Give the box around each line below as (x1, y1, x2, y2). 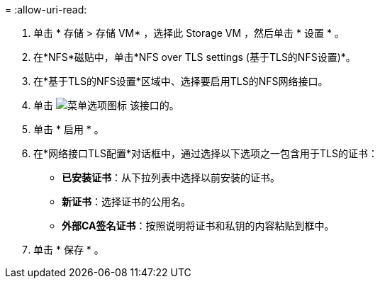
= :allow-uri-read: (5, 4, 87, 16)
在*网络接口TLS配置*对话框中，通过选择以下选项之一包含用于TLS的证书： (33, 147, 378, 159)
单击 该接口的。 (33, 99, 179, 111)
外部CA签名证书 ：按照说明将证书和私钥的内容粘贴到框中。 (62, 220, 335, 232)
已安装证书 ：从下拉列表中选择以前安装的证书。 (62, 171, 280, 183)
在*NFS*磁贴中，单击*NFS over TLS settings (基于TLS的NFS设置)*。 (33, 51, 356, 63)
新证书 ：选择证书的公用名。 (62, 195, 191, 208)
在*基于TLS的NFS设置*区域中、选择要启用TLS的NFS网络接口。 (33, 75, 328, 87)
